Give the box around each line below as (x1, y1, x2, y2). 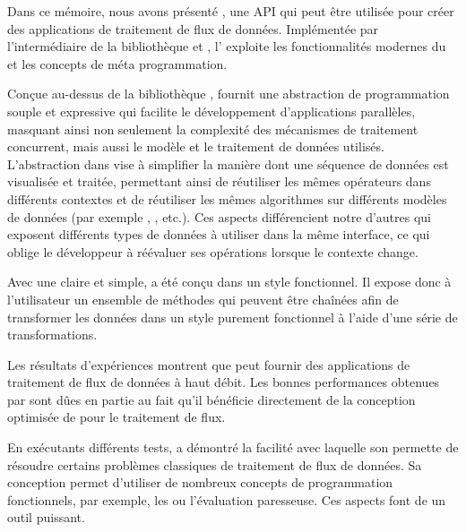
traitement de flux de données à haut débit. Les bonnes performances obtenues (7, 373, 440, 391)
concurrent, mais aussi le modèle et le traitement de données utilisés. (7, 137, 384, 156)
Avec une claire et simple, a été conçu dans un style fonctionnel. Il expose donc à (7, 272, 452, 291)
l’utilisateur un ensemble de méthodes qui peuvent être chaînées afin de (7, 289, 399, 308)
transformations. (7, 325, 98, 344)
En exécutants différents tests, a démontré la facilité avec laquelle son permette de (7, 438, 459, 457)
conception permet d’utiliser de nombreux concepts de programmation (7, 473, 393, 492)
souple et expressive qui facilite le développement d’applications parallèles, (7, 101, 416, 120)
